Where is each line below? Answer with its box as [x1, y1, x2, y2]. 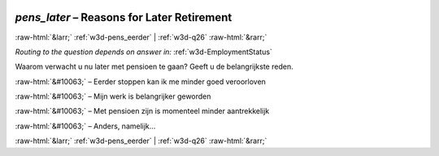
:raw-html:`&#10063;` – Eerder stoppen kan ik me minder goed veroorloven [15, 77, 266, 86]
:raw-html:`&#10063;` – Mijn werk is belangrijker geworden [15, 91, 211, 101]
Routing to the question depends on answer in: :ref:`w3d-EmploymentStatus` [15, 47, 272, 57]
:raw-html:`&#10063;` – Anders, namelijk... [15, 121, 156, 131]
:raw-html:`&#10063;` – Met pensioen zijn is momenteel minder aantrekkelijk [15, 106, 270, 116]
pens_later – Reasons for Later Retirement [15, 11, 233, 24]
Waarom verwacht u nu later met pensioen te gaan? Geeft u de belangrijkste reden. [15, 61, 293, 72]
